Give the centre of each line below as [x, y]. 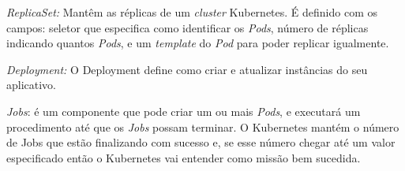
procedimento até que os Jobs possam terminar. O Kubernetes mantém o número [203, 126]
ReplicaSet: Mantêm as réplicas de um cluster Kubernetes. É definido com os [192, 12]
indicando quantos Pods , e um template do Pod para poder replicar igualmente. [198, 43]
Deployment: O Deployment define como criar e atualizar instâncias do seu [187, 69]
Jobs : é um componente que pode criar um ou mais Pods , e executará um [184, 111]
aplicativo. [32, 85]
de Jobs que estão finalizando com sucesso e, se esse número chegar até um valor [201, 142]
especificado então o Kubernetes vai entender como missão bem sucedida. [184, 157]
